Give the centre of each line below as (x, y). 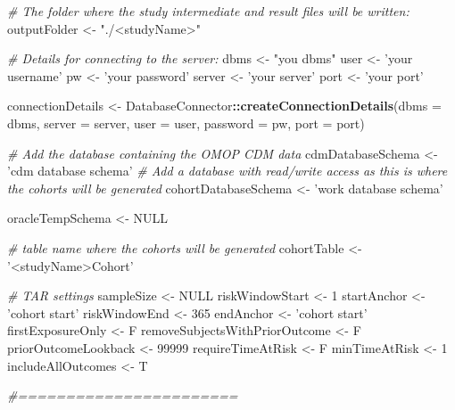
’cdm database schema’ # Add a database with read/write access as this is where (227, 171)
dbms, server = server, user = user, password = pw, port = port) (186, 123)
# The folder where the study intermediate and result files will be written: (208, 11)
